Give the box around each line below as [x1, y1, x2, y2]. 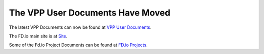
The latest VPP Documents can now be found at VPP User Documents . [9, 24, 152, 30]
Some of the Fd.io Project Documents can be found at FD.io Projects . [9, 42, 148, 48]
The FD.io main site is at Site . [9, 33, 68, 39]
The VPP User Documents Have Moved [9, 7, 171, 18]
